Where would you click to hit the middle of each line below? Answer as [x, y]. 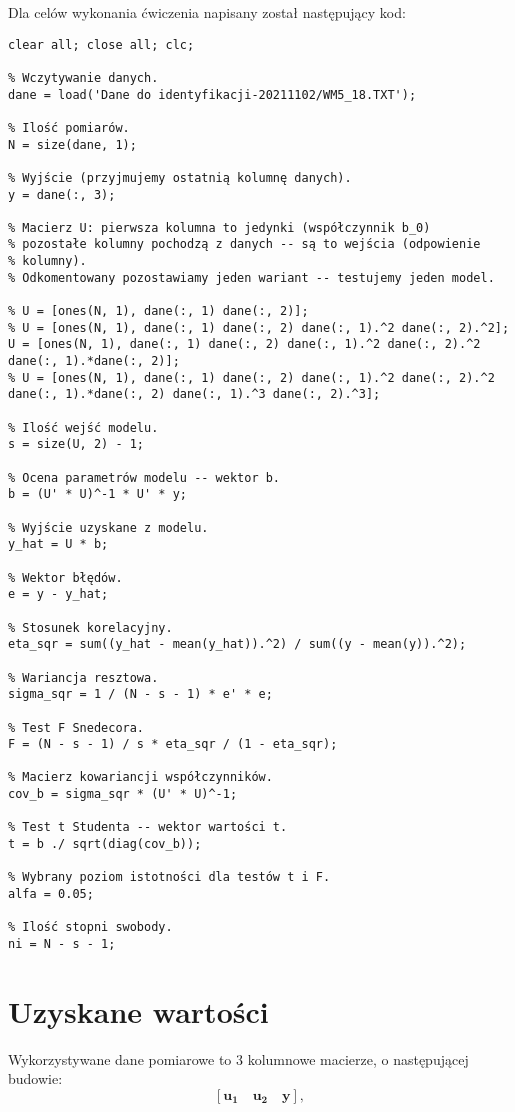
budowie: [35, 1078]
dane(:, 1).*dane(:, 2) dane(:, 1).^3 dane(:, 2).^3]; [194, 394]
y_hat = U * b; [58, 544]
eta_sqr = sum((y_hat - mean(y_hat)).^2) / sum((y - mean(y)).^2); [237, 644]
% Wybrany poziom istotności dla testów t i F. [169, 877]
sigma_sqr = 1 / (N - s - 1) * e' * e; [140, 694]
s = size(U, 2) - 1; [76, 444]
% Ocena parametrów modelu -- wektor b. [144, 477]
